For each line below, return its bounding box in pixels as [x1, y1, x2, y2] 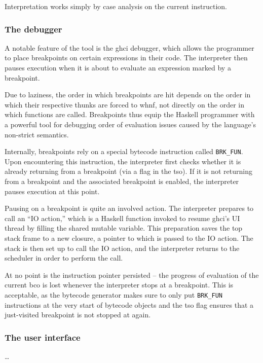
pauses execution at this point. [5, 186, 100, 196]
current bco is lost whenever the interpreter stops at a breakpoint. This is [5, 279, 234, 290]
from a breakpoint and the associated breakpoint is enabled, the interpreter [5, 176, 239, 186]
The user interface [5, 331, 81, 343]
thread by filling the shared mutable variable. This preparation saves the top [5, 223, 243, 233]
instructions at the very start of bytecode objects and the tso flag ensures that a [5, 299, 254, 310]
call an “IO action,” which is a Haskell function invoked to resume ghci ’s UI [5, 212, 240, 223]
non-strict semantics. [5, 129, 69, 139]
